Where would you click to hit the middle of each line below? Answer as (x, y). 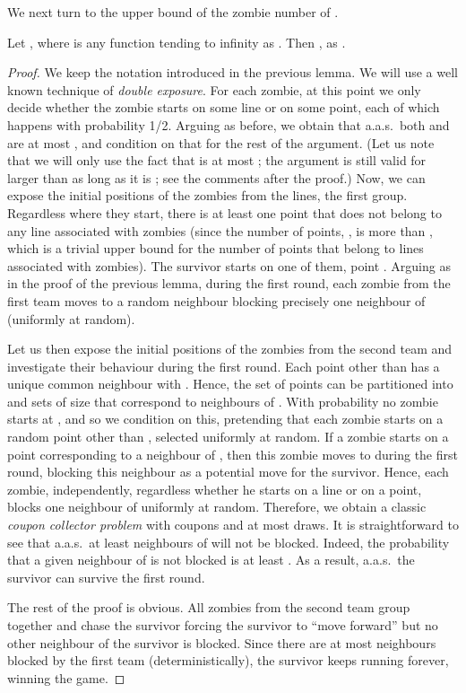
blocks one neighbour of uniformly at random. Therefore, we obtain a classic (217, 507)
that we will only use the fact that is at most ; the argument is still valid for (217, 160)
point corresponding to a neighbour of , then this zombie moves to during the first (233, 454)
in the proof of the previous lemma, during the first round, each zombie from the (229, 283)
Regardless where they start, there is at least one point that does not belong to (224, 212)
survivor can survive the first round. (106, 577)
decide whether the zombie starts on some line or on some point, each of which (224, 107)
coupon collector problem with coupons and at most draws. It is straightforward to (233, 525)
